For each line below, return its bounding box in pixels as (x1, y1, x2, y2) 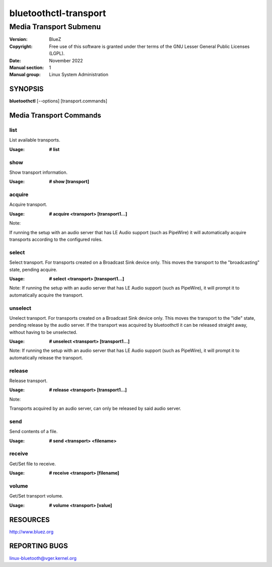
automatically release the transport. (9, 355, 83, 361)
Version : (9, 36, 28, 42)
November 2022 (49, 57, 83, 63)
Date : (9, 57, 21, 63)
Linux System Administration (49, 72, 108, 78)
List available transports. (9, 137, 60, 143)
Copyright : (9, 43, 33, 49)
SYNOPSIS (9, 85, 44, 93)
